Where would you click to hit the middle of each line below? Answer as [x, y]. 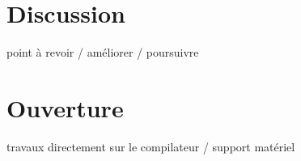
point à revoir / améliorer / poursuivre [103, 52]
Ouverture [65, 107]
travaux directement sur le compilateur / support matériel [151, 146]
